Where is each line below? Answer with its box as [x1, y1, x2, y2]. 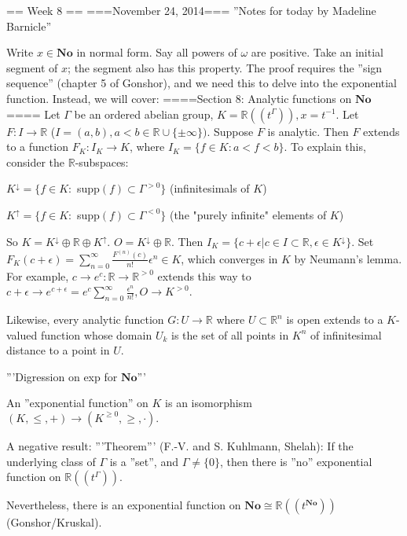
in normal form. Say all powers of [76, 44, 237, 61]
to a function [6, 138, 68, 155]
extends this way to [157, 267, 251, 284]
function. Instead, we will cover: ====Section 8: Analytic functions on [6, 90, 352, 106]
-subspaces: [75, 153, 129, 170]
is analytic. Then [267, 123, 349, 139]
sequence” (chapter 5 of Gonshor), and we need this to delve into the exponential [6, 75, 397, 91]
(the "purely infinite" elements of [169, 206, 327, 222]
